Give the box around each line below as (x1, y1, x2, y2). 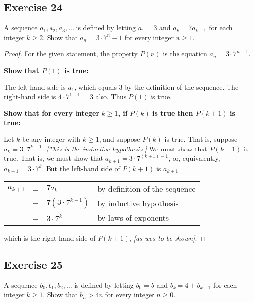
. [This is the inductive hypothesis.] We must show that (42, 143, 207, 153)
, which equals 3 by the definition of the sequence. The (74, 81, 239, 92)
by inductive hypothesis (97, 197, 178, 209)
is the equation (163, 49, 207, 59)
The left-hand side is (4, 81, 66, 92)
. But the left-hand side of (42, 163, 120, 173)
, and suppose (99, 133, 140, 144)
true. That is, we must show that (4, 153, 103, 163)
